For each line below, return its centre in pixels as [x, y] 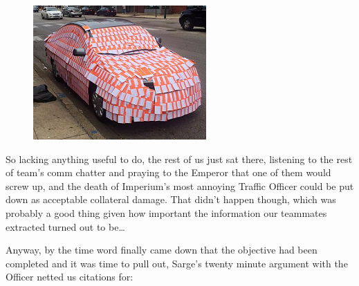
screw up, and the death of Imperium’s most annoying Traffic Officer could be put [180, 185]
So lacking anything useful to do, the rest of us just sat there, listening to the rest [179, 159]
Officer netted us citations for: [70, 277]
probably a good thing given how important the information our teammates [166, 212]
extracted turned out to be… [65, 226]
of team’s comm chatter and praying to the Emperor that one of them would [168, 172]
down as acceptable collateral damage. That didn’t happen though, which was [171, 199]
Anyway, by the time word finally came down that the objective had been [162, 250]
